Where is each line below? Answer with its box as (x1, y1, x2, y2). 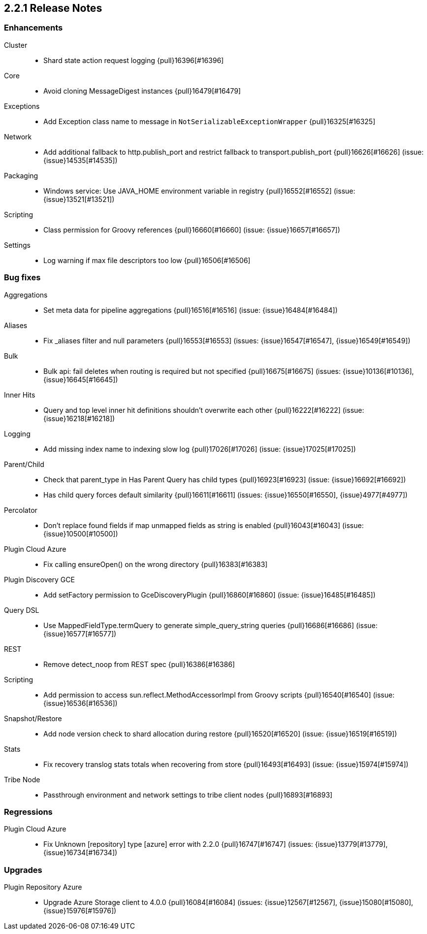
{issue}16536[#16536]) (43, 699, 118, 707)
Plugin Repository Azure (4, 883, 82, 892)
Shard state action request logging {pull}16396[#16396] (43, 56, 224, 65)
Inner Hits (4, 390, 35, 399)
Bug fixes (4, 272, 41, 283)
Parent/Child (4, 460, 44, 468)
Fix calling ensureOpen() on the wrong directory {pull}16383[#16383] (43, 560, 268, 568)
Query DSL (4, 605, 39, 614)
